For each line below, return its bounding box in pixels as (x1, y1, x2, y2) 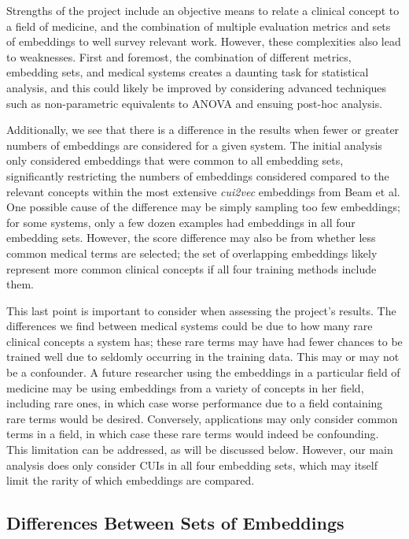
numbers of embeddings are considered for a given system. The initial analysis (6, 136, 382, 153)
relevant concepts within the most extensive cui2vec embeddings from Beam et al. (6, 183, 400, 199)
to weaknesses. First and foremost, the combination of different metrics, (6, 48, 352, 65)
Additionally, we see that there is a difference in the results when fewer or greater (6, 121, 400, 138)
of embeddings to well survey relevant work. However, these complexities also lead (6, 33, 401, 50)
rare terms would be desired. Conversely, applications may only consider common (6, 410, 398, 426)
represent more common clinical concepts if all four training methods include (6, 260, 377, 277)
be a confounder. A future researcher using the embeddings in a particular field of (6, 364, 400, 381)
